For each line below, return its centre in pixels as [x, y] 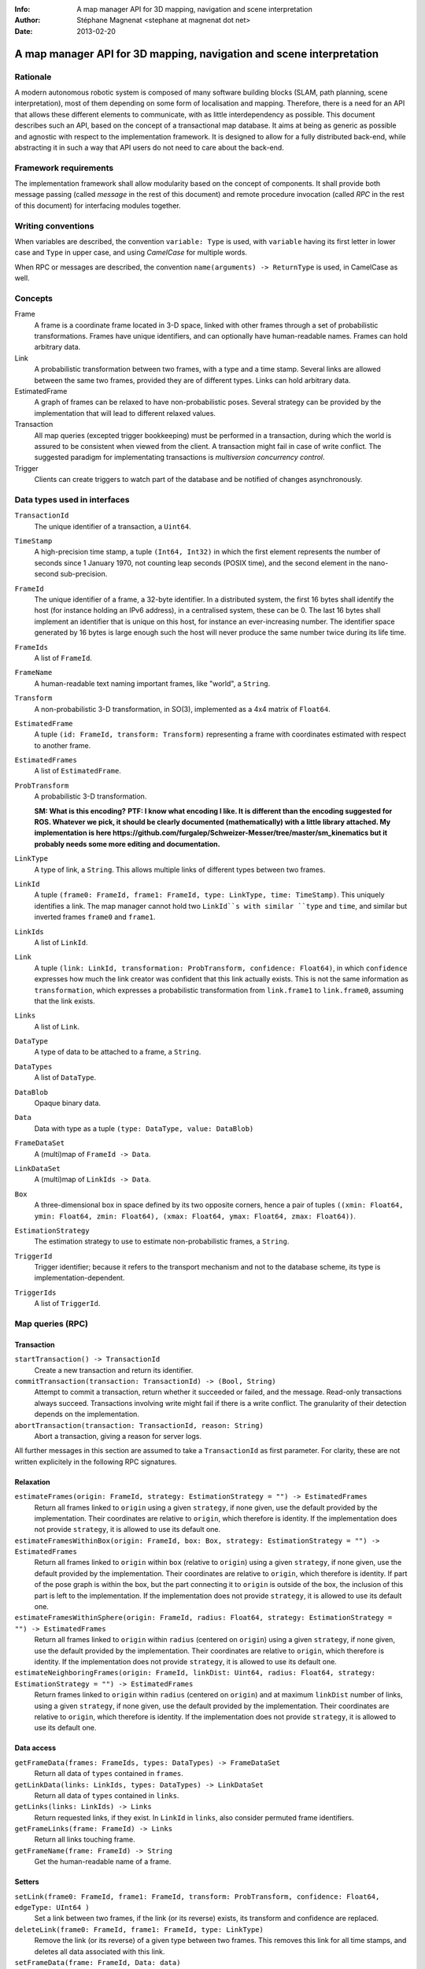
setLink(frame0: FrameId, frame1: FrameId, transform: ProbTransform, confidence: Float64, [197, 1897]
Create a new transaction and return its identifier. [114, 1370]
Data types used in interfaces [72, 499]
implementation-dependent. [79, 1278]
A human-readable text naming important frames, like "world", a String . [152, 683]
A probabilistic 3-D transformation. [91, 796]
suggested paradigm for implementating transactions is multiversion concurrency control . [180, 458]
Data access [35, 1748]
